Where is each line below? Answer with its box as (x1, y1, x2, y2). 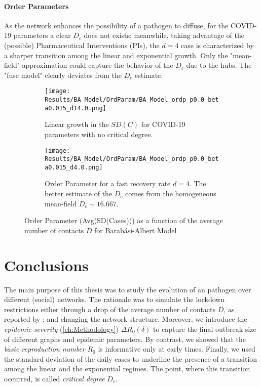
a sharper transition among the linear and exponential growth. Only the (4, 50, 228, 60)
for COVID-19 (141, 119, 185, 130)
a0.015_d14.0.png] (45, 104, 106, 112)
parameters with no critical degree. (45, 128, 153, 139)
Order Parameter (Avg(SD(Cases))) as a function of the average (24, 215, 223, 226)
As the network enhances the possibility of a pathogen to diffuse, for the (4, 20, 229, 30)
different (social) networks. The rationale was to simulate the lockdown (4, 294, 225, 305)
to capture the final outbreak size (153, 323, 256, 334)
